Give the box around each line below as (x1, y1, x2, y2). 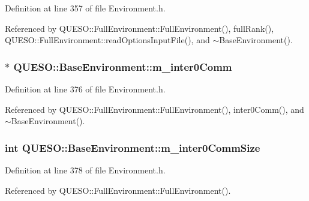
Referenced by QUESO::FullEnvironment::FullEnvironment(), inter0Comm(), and (5, 103, 304, 115)
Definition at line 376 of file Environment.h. (5, 83, 166, 95)
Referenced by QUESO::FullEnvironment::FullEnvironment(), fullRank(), (5, 22, 274, 34)
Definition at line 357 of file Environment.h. (5, 2, 166, 14)
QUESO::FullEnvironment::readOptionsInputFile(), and (5, 34, 210, 46)
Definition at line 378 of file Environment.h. (5, 164, 166, 176)
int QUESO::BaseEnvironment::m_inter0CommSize (5, 140, 260, 155)
